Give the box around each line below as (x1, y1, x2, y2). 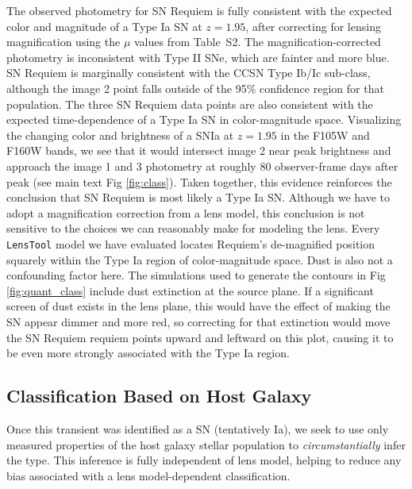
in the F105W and (280, 126, 370, 143)
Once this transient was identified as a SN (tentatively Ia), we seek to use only (6, 420, 389, 437)
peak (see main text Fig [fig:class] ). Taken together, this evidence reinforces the (6, 173, 392, 190)
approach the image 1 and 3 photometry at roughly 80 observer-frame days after (6, 157, 399, 174)
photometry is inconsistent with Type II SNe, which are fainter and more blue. (6, 48, 390, 65)
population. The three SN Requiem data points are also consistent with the (6, 95, 373, 112)
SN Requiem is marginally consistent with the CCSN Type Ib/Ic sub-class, (6, 64, 371, 81)
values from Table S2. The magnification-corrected (133, 33, 381, 50)
